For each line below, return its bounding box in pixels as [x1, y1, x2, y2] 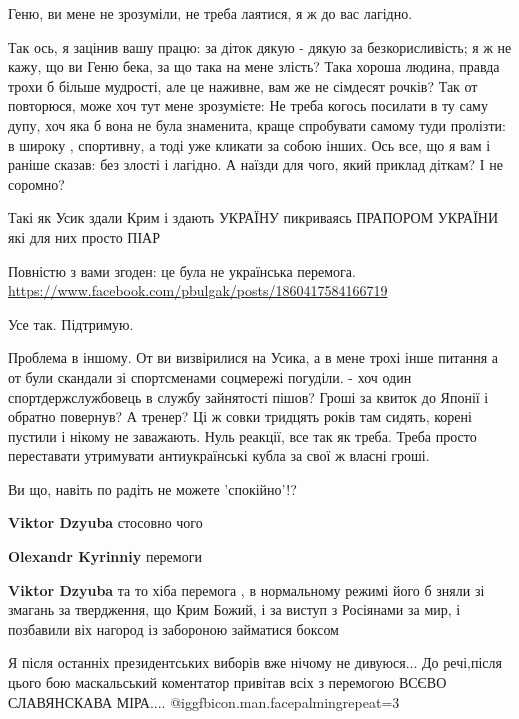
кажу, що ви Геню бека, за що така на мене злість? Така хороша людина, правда [8, 56, 500, 77]
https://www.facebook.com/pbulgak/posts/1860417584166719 [8, 280, 388, 301]
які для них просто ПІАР [8, 226, 160, 247]
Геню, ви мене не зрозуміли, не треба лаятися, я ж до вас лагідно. [8, 3, 413, 23]
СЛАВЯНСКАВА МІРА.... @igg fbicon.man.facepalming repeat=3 [8, 691, 400, 712]
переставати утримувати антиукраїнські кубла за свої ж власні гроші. [8, 445, 430, 466]
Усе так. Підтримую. [8, 313, 134, 334]
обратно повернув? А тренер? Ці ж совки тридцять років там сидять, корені [8, 406, 472, 427]
